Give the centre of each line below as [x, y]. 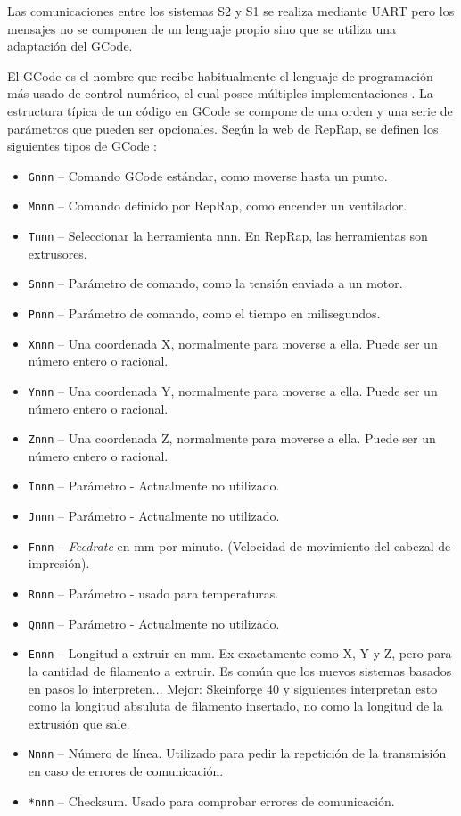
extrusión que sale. [79, 723]
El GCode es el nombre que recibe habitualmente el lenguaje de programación [220, 75]
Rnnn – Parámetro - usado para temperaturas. [153, 593]
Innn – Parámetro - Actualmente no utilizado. [154, 486]
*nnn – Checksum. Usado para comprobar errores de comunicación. [211, 800]
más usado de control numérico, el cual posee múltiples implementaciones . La [220, 93]
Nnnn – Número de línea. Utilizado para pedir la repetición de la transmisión [237, 753]
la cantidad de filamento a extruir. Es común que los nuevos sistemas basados [240, 670]
